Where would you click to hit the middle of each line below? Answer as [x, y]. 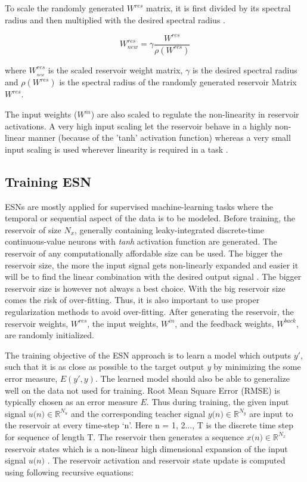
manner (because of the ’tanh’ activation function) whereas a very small [159, 138]
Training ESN [48, 181]
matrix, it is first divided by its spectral [218, 8]
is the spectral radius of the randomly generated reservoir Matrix [178, 82]
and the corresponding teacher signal [138, 413]
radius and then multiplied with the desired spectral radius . [115, 19]
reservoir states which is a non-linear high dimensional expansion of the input [146, 448]
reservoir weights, [37, 323]
